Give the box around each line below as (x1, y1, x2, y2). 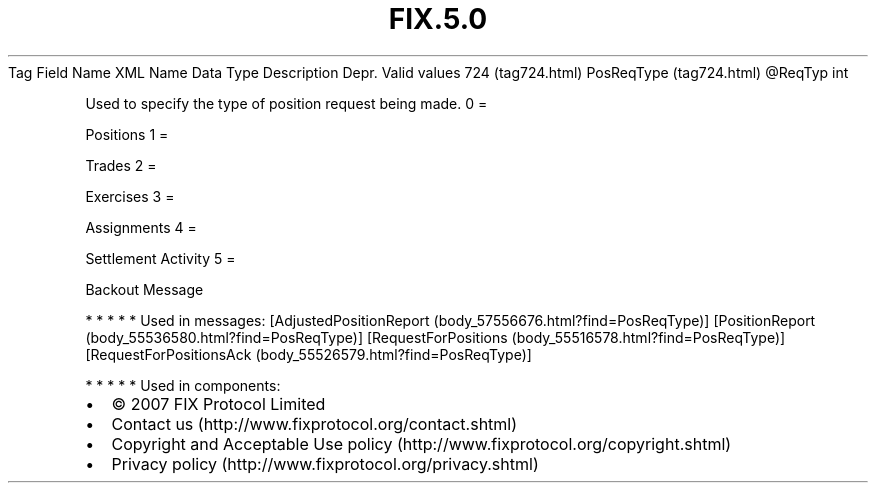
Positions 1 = (85, 125, 169, 143)
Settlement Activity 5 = (85, 249, 236, 267)
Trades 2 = (85, 156, 157, 174)
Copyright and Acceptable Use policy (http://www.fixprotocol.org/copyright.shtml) (111, 433, 732, 454)
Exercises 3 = (85, 187, 175, 205)
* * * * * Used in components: (85, 376, 281, 394)
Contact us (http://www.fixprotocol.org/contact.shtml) (111, 413, 518, 434)
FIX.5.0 (388, 2, 488, 36)
